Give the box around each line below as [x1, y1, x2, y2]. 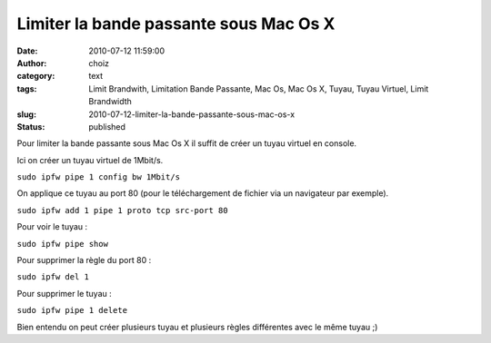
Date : [16, 45, 38, 56]
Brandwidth [88, 96, 132, 107]
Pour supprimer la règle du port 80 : [16, 255, 152, 266]
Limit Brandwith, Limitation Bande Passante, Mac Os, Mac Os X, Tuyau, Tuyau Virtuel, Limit [88, 83, 429, 94]
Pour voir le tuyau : [16, 221, 88, 232]
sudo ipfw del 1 [16, 272, 90, 282]
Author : [16, 57, 47, 68]
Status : [16, 121, 45, 132]
